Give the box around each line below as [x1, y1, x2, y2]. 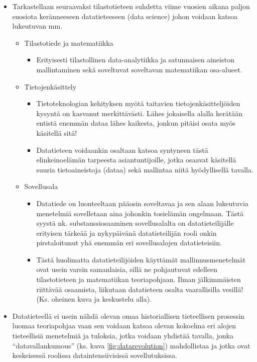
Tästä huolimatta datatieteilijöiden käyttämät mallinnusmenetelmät [36, 254, 246, 264]
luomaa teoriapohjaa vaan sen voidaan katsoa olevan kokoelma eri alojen [12, 320, 236, 331]
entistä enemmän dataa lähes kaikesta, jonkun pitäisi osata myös [36, 118, 236, 128]
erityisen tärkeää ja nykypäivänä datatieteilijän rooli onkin [36, 227, 217, 238]
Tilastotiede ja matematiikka [24, 37, 113, 48]
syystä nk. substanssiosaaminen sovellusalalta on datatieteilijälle [36, 218, 234, 228]
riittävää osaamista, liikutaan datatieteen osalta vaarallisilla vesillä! [36, 284, 243, 294]
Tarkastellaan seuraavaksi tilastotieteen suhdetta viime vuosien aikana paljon [12, 1, 250, 11]
